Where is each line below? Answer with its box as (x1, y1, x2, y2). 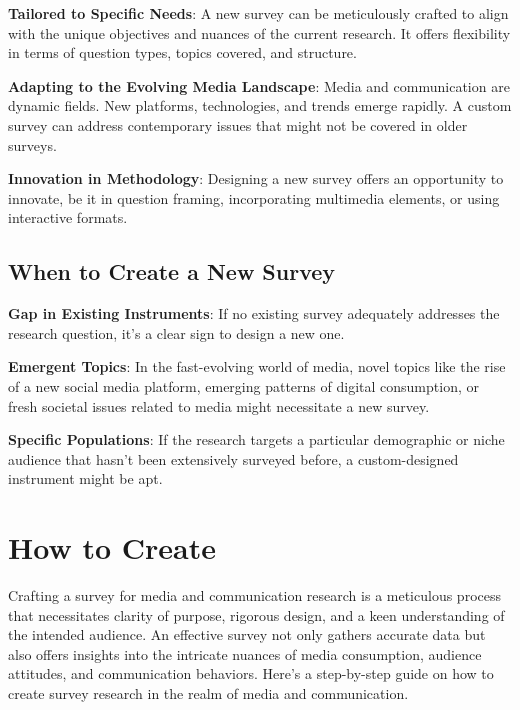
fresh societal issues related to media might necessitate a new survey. (8, 395, 430, 416)
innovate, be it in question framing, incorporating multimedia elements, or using (8, 187, 500, 208)
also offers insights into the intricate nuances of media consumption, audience (8, 643, 482, 664)
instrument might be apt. (8, 468, 163, 489)
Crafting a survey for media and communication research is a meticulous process (8, 585, 501, 606)
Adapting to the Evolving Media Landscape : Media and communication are (8, 75, 510, 96)
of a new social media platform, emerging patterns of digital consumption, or (8, 375, 479, 396)
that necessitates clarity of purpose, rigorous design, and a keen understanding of (8, 604, 505, 625)
